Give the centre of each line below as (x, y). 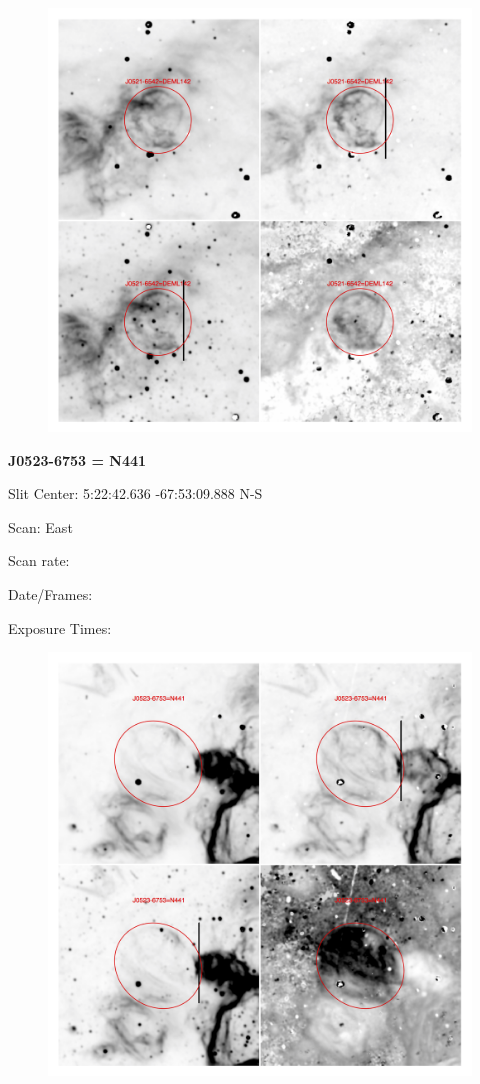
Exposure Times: (60, 627)
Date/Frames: (50, 593)
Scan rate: (39, 560)
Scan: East (40, 526)
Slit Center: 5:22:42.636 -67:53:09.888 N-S (135, 493)
